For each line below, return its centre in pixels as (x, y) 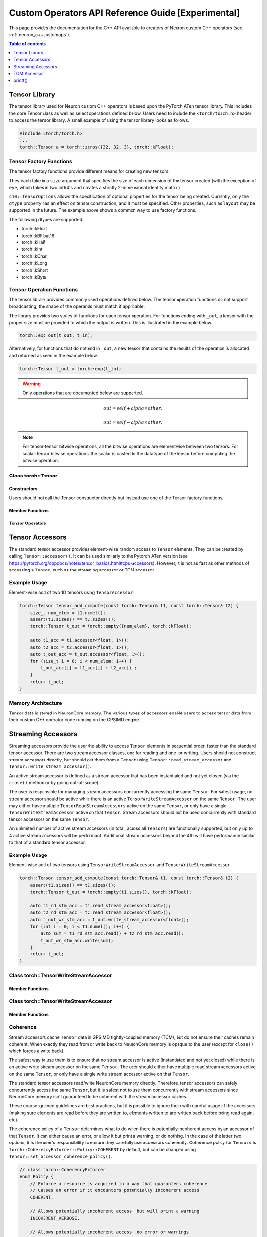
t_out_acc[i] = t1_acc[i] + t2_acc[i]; (89, 668)
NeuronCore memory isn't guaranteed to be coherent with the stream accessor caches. (98, 1096)
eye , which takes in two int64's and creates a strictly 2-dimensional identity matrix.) (95, 188)
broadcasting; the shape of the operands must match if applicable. (77, 306)
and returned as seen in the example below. (54, 355)
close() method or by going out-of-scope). (54, 782)
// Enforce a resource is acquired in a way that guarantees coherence (119, 1183)
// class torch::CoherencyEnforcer (63, 1169)
